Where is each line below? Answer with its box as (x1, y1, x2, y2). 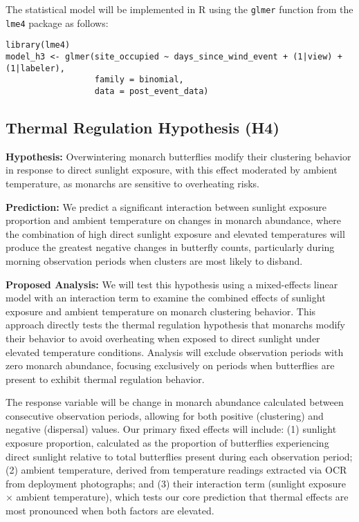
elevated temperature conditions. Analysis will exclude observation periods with (6, 344, 344, 359)
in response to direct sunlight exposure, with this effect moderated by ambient (6, 162, 338, 177)
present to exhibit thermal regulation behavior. (6, 371, 205, 386)
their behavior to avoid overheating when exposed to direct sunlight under (6, 330, 320, 345)
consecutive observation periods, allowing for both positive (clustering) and (6, 408, 324, 422)
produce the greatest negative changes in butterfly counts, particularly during (6, 240, 335, 254)
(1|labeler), (6, 63, 65, 73)
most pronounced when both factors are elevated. (6, 503, 214, 518)
